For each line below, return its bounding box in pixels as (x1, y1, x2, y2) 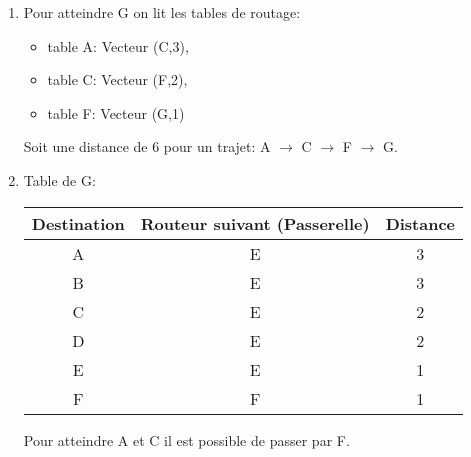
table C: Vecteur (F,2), (47, 69, 188, 90)
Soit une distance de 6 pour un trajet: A (23, 136, 271, 157)
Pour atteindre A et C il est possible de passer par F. (23, 429, 350, 450)
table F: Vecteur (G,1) (47, 102, 185, 123)
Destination (31, 211, 125, 235)
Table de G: (23, 169, 96, 190)
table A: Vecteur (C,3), (47, 35, 189, 56)
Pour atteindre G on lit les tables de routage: (23, 2, 301, 22)
